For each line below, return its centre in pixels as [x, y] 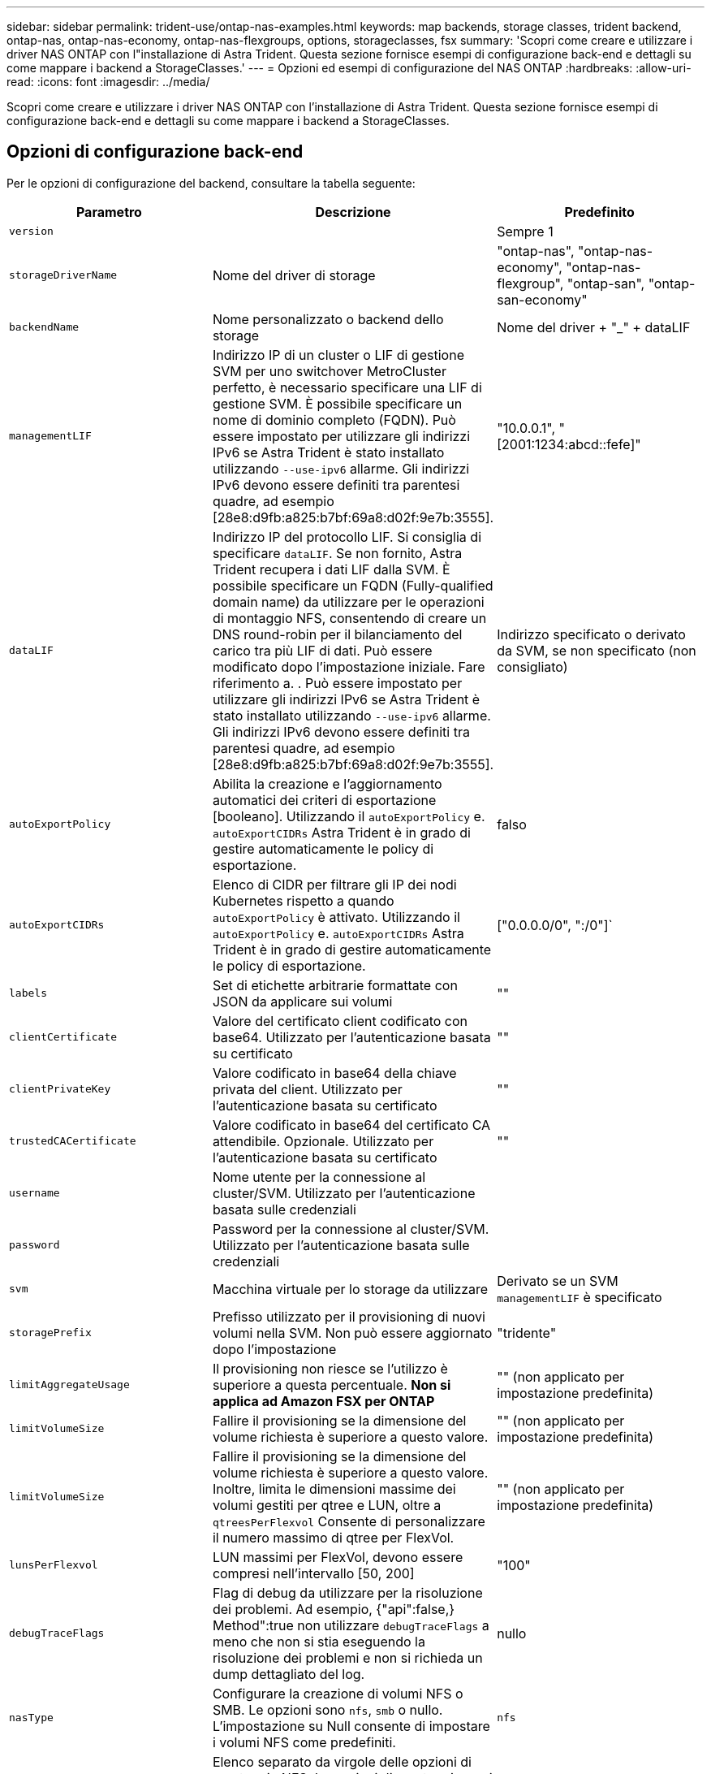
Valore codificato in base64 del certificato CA [351, 1125]
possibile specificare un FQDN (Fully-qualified [353, 585]
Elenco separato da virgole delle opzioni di [342, 1761]
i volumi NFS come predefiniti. [304, 1742]
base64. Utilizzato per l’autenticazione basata [351, 1037]
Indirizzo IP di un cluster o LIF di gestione [338, 355]
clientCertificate [63, 1037]
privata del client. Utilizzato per [307, 1089]
